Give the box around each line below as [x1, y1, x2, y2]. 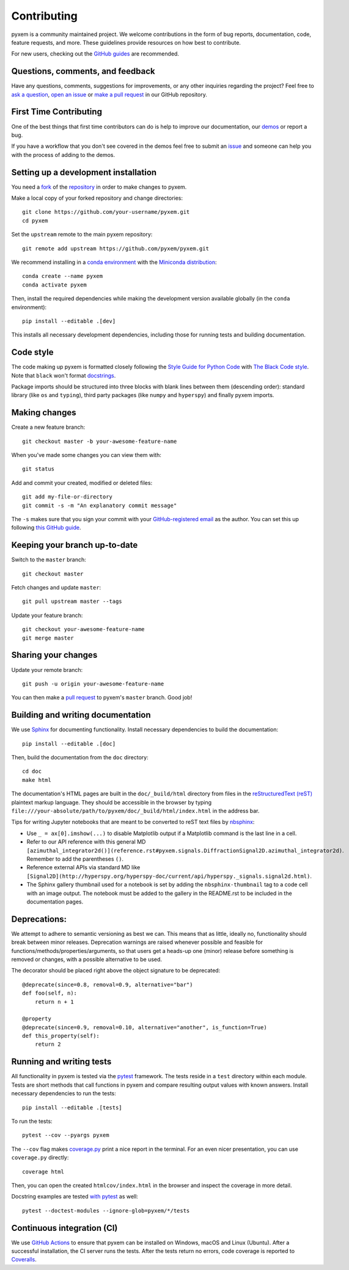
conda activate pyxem [22, 281, 87, 288]
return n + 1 [34, 998, 74, 1005]
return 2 [34, 1041, 61, 1048]
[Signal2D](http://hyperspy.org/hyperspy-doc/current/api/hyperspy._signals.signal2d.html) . [26, 872, 312, 880]
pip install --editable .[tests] [22, 1104, 122, 1111]
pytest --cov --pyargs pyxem [22, 1132, 109, 1139]
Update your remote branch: [11, 666, 83, 673]
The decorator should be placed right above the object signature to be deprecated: [11, 967, 221, 974]
